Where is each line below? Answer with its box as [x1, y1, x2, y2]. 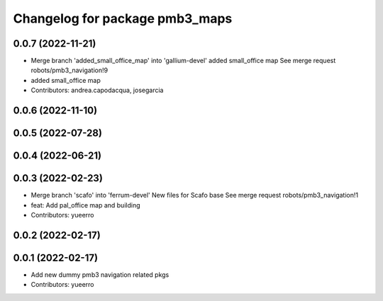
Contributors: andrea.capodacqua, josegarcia [30, 86, 164, 95]
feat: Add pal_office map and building [30, 200, 140, 209]
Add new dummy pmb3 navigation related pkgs [30, 270, 170, 279]
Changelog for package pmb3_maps [13, 11, 233, 26]
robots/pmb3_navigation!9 [30, 66, 109, 74]
